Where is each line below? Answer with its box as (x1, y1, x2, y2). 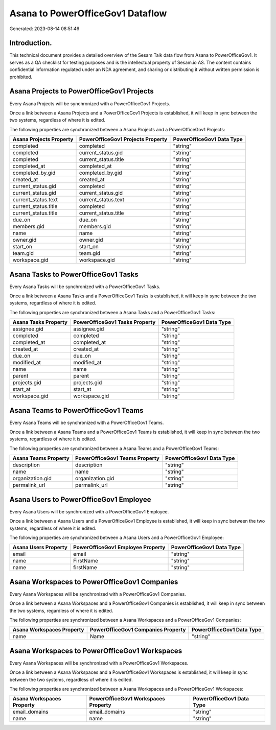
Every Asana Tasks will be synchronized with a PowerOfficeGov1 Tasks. (9, 284, 160, 290)
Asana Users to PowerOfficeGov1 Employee (9, 495, 151, 504)
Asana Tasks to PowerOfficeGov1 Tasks (9, 270, 139, 278)
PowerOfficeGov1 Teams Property (75, 455, 159, 462)
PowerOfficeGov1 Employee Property (73, 544, 166, 551)
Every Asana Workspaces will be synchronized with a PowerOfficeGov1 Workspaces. (9, 660, 189, 666)
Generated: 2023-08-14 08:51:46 (9, 26, 80, 32)
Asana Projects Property (12, 136, 74, 143)
